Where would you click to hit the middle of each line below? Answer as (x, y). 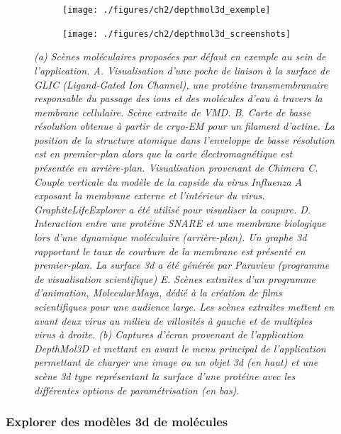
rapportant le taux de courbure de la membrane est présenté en (170, 251)
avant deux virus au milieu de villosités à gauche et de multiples (173, 320)
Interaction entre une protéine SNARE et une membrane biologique (180, 223)
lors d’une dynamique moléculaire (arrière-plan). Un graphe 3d (170, 237)
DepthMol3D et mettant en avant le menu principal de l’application (180, 348)
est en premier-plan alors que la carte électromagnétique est (163, 154)
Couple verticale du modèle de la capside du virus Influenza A (168, 181)
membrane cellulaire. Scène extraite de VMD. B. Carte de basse (173, 112)
